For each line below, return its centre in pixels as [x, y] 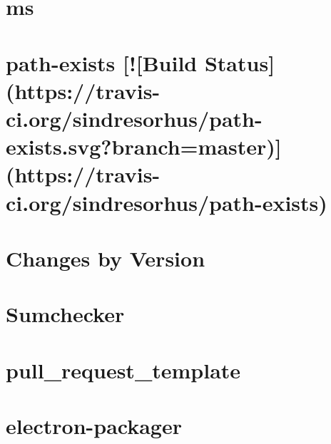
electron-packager [94, 425]
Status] [240, 62]
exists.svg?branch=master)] [144, 146]
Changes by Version [106, 258]
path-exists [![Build [102, 62]
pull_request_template [123, 370]
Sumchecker [65, 314]
